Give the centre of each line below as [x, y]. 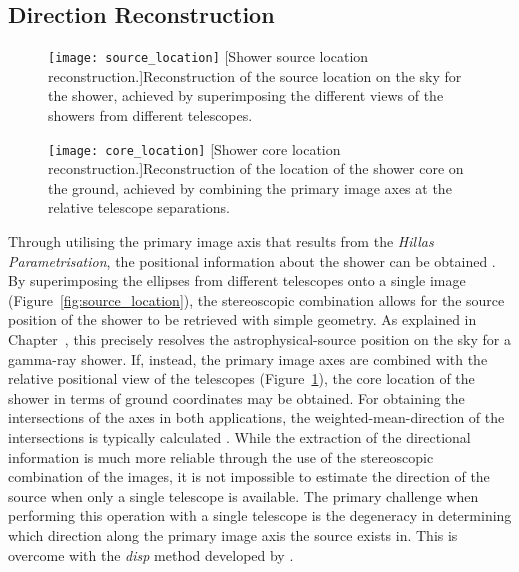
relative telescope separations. [139, 207]
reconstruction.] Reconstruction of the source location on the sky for [255, 75]
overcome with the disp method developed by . [151, 554]
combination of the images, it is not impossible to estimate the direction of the [249, 476]
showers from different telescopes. [150, 115]
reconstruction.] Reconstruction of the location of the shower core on [256, 168]
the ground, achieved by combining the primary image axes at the [250, 187]
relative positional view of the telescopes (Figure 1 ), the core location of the [241, 378]
